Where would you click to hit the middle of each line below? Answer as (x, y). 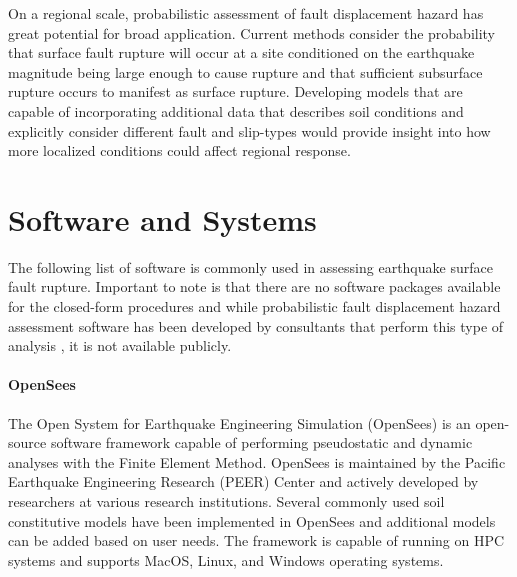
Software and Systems (162, 218)
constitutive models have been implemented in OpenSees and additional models (252, 520)
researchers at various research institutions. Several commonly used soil (226, 501)
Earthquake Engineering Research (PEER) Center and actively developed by (243, 481)
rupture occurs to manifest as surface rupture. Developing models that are (235, 91)
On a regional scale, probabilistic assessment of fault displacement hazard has (246, 13)
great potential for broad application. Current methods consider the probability (252, 32)
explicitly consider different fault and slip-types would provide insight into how (249, 130)
